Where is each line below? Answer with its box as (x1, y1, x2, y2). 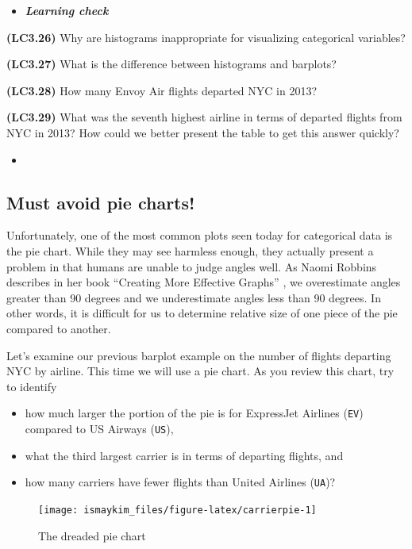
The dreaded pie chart (38, 527, 146, 543)
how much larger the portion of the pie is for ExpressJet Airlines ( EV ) (25, 405, 364, 421)
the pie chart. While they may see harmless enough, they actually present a (6, 242, 374, 259)
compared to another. (6, 320, 111, 336)
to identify (6, 378, 57, 394)
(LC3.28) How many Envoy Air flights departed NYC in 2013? (6, 82, 318, 98)
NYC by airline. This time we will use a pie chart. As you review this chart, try (6, 363, 395, 379)
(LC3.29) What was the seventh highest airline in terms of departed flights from (6, 109, 402, 125)
